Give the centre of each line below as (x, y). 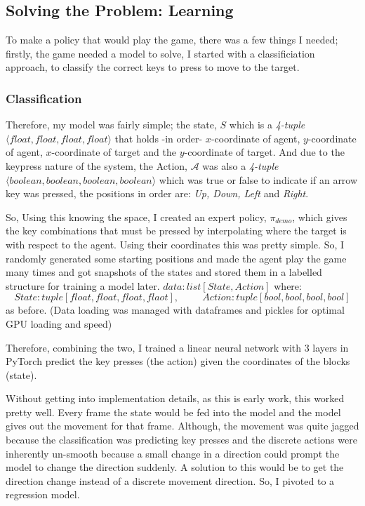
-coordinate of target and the (114, 152)
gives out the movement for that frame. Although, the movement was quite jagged (182, 426)
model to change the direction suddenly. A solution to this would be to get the (175, 467)
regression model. (43, 494)
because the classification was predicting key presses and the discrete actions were (181, 440)
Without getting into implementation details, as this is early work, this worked (175, 398)
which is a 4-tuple (267, 125)
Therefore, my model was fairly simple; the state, (111, 125)
